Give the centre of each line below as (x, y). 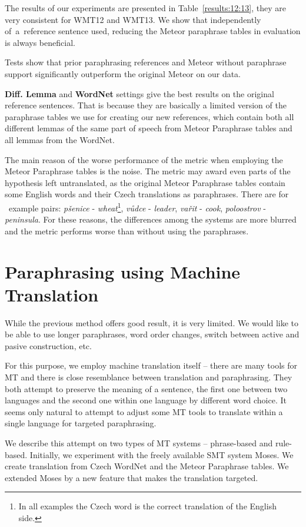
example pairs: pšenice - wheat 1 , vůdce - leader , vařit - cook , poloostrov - (137, 207)
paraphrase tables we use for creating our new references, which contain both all (149, 116)
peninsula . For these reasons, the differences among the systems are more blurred (151, 219)
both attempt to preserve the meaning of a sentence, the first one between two (146, 388)
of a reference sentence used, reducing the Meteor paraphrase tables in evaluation (153, 31)
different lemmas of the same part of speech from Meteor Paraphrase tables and (149, 128)
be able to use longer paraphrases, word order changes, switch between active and (152, 334)
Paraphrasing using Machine (123, 271)
